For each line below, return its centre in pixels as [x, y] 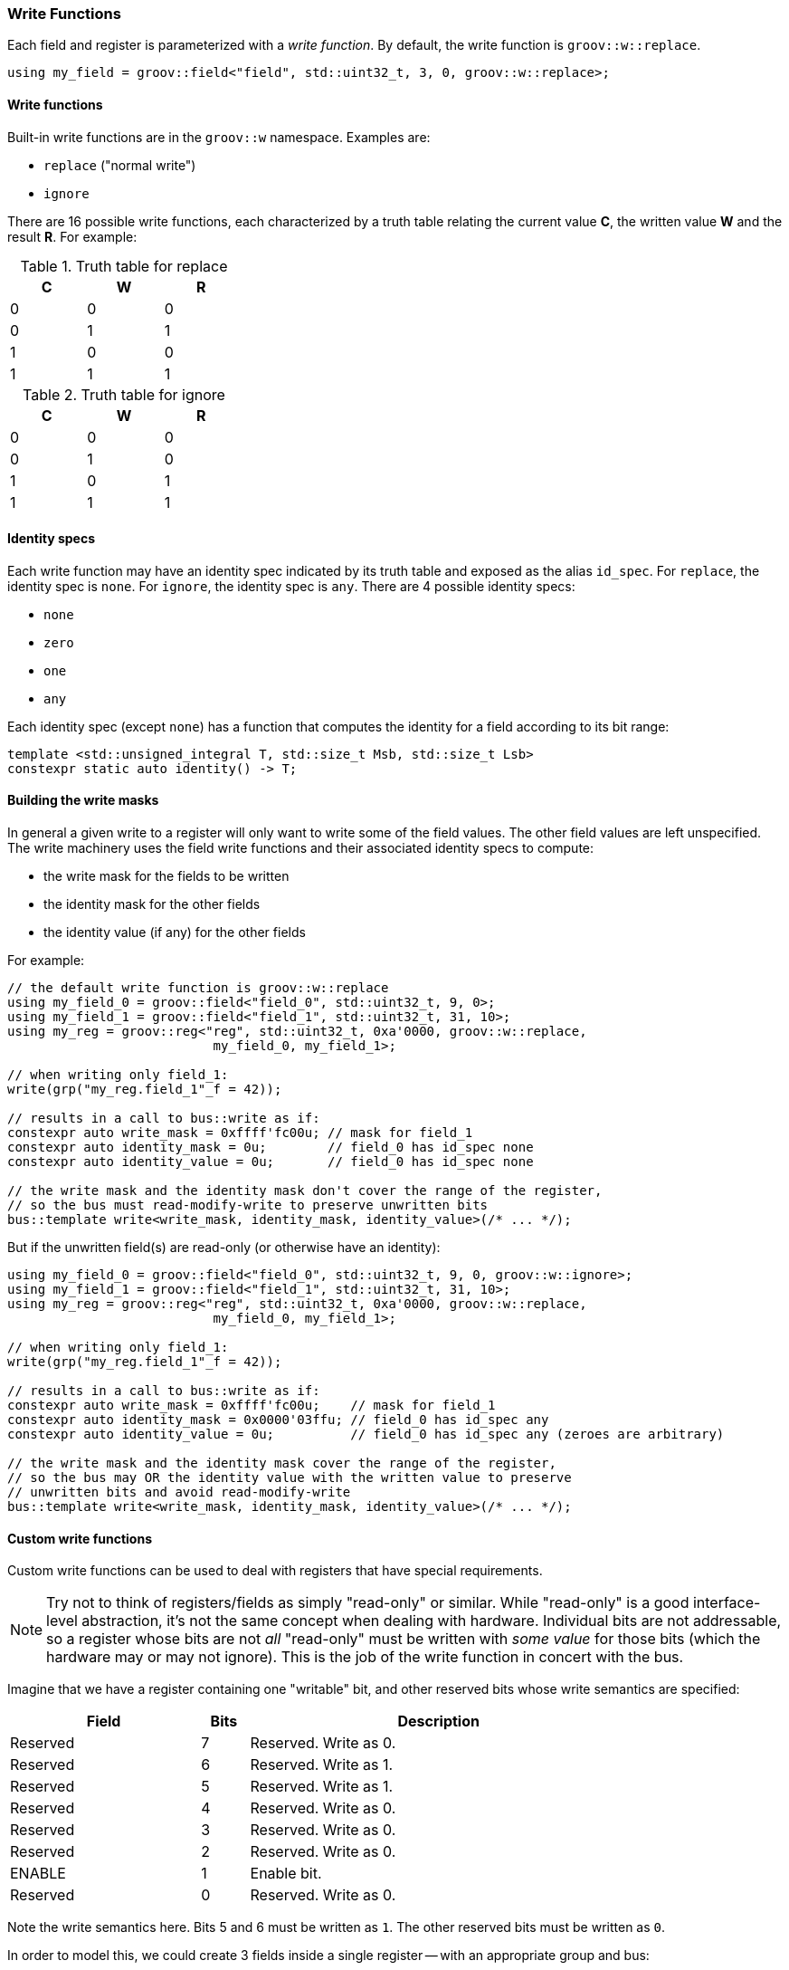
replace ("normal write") [120, 165]
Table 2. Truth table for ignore [124, 394]
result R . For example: [72, 236]
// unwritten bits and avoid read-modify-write [179, 1492]
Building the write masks [83, 800]
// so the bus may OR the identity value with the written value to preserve [290, 1478]
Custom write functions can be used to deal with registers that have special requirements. [275, 1571]
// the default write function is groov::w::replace [198, 988]
